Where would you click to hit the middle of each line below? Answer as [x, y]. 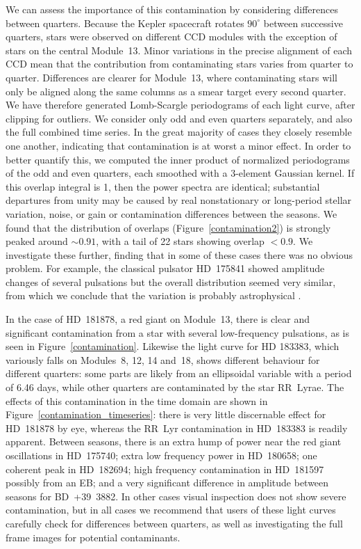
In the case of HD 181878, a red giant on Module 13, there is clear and [158, 319]
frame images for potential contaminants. [93, 537]
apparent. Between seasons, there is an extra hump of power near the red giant [174, 441]
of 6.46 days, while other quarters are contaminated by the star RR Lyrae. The [175, 387]
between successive [303, 23]
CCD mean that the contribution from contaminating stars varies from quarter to [179, 64]
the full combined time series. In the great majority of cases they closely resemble [179, 132]
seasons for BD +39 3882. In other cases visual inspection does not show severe [176, 496]
